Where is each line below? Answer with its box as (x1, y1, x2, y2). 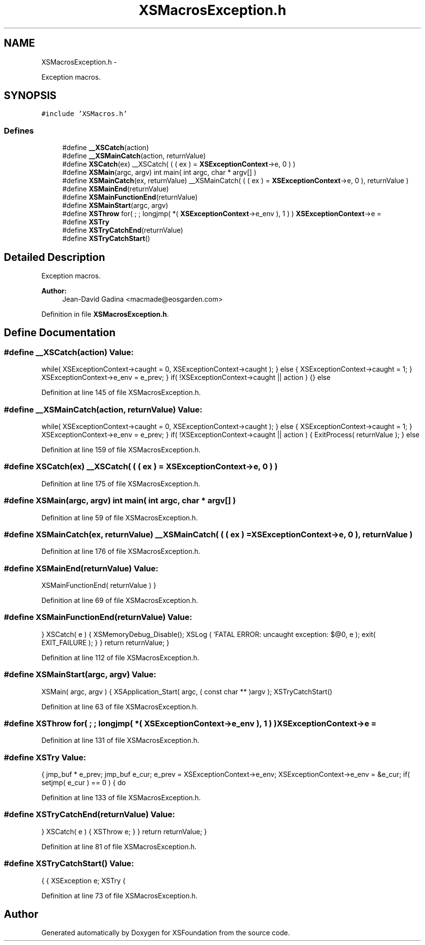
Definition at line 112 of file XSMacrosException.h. (41, 653, 199, 662)
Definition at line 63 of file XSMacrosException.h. (41, 702, 198, 711)
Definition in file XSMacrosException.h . (41, 310, 169, 319)
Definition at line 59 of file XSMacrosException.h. (41, 513, 198, 522)
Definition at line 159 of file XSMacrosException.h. (41, 446, 201, 454)
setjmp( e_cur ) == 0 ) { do (41, 778, 126, 787)
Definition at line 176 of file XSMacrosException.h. (41, 547, 200, 556)
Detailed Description (4, 251, 105, 263)
